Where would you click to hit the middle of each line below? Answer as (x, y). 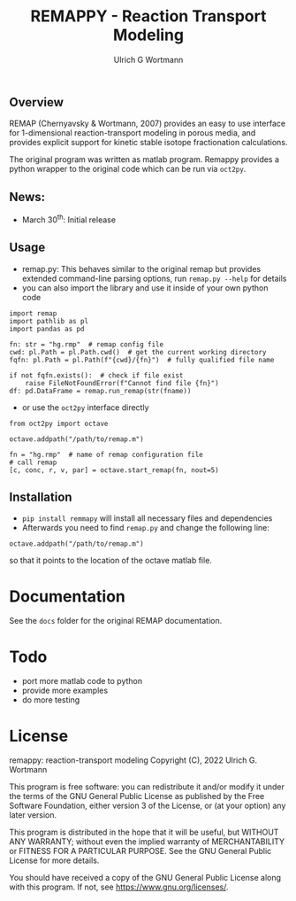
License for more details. (54, 860)
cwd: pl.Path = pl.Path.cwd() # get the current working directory (138, 352)
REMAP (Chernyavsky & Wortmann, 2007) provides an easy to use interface (147, 124)
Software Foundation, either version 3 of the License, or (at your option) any (148, 806)
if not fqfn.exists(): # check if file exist (96, 375)
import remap (33, 313)
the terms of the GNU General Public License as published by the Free (137, 796)
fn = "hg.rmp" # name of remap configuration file (106, 454)
